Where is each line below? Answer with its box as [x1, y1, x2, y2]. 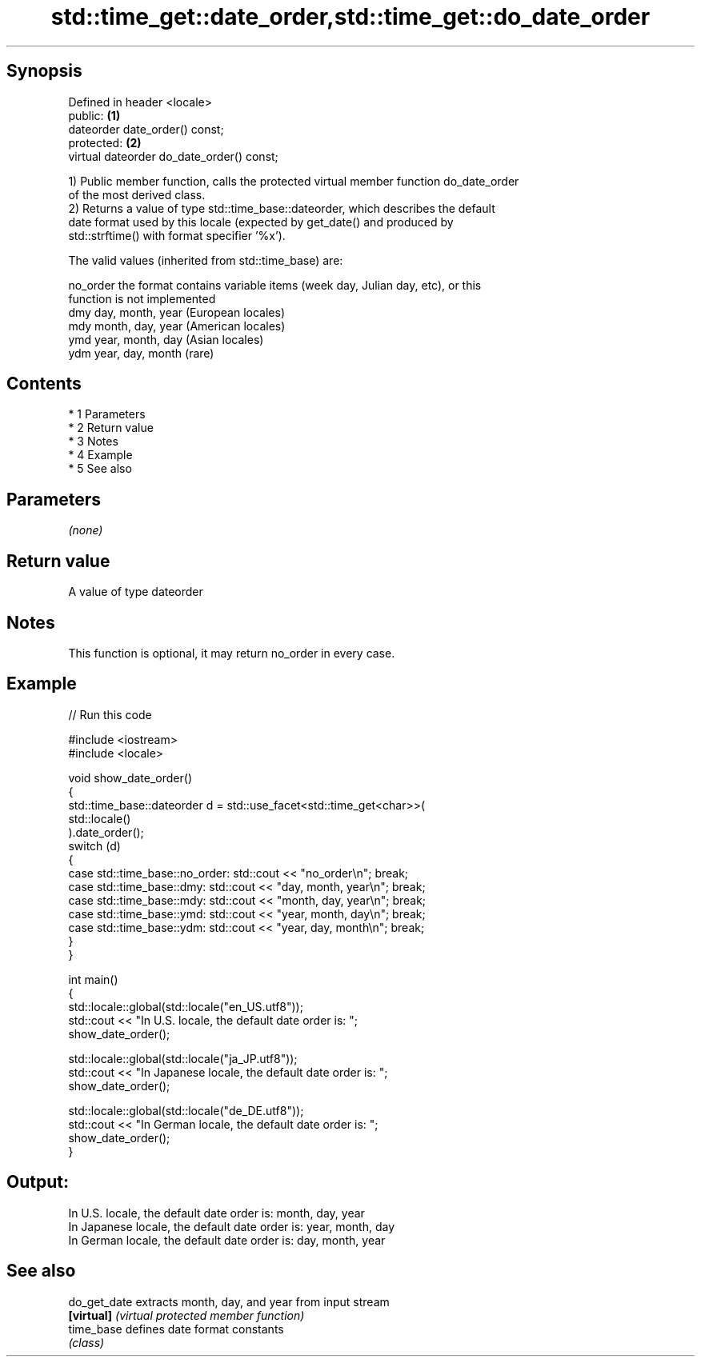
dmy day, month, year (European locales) [68, 305, 286, 319]
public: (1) [68, 108, 121, 122]
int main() [68, 972, 118, 986]
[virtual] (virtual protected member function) [68, 1308, 305, 1322]
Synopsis [6, 61, 82, 82]
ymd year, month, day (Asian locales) [68, 332, 264, 346]
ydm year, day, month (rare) [68, 346, 214, 360]
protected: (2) [68, 135, 142, 150]
